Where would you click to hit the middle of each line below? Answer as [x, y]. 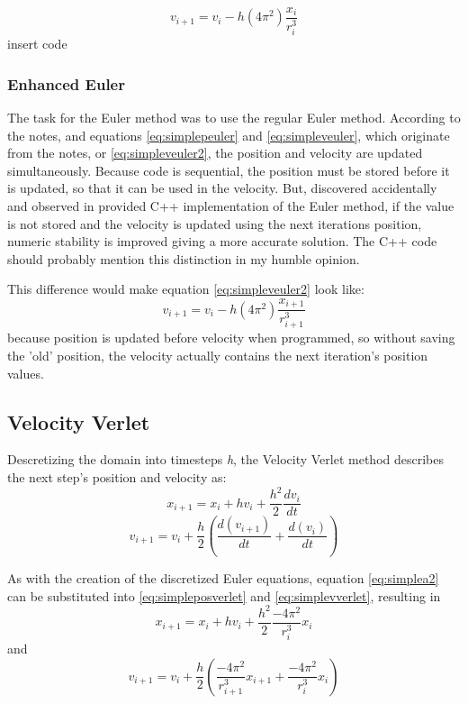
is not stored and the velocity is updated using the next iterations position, [215, 223]
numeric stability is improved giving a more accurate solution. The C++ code [222, 241]
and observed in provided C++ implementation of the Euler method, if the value [231, 205]
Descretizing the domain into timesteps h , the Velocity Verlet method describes [225, 459]
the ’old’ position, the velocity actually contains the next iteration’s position [218, 356]
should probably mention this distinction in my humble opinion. [184, 258]
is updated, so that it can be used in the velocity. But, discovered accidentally [222, 188]
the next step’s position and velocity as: [117, 477]
